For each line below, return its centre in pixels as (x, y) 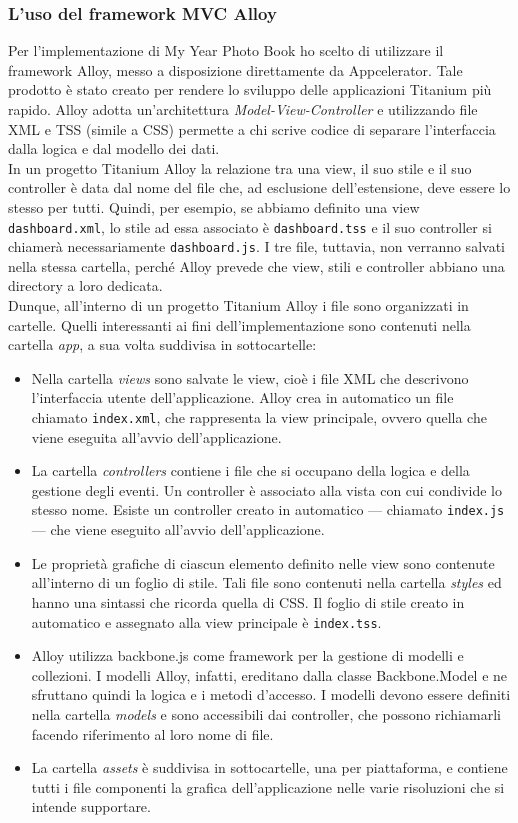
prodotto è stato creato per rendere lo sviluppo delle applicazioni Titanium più (250, 89)
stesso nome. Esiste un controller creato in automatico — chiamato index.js (268, 509)
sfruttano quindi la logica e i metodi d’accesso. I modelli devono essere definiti (271, 694)
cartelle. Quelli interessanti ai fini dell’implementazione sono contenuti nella (239, 324)
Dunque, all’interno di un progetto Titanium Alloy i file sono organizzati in (238, 305)
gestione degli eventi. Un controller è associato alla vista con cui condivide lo (266, 489)
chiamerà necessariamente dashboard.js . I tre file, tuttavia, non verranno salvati (256, 246)
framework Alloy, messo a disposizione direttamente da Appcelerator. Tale (235, 69)
